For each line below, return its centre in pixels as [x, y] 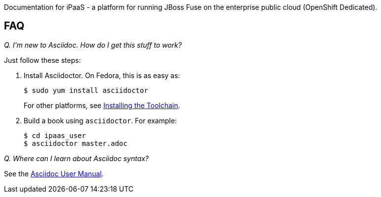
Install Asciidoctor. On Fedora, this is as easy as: [102, 75]
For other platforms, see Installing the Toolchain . [102, 105]
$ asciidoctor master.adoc [76, 143]
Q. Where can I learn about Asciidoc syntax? [77, 158]
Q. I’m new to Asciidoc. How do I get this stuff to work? [93, 45]
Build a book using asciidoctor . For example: [100, 120]
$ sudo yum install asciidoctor [86, 90]
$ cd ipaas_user [55, 135]
